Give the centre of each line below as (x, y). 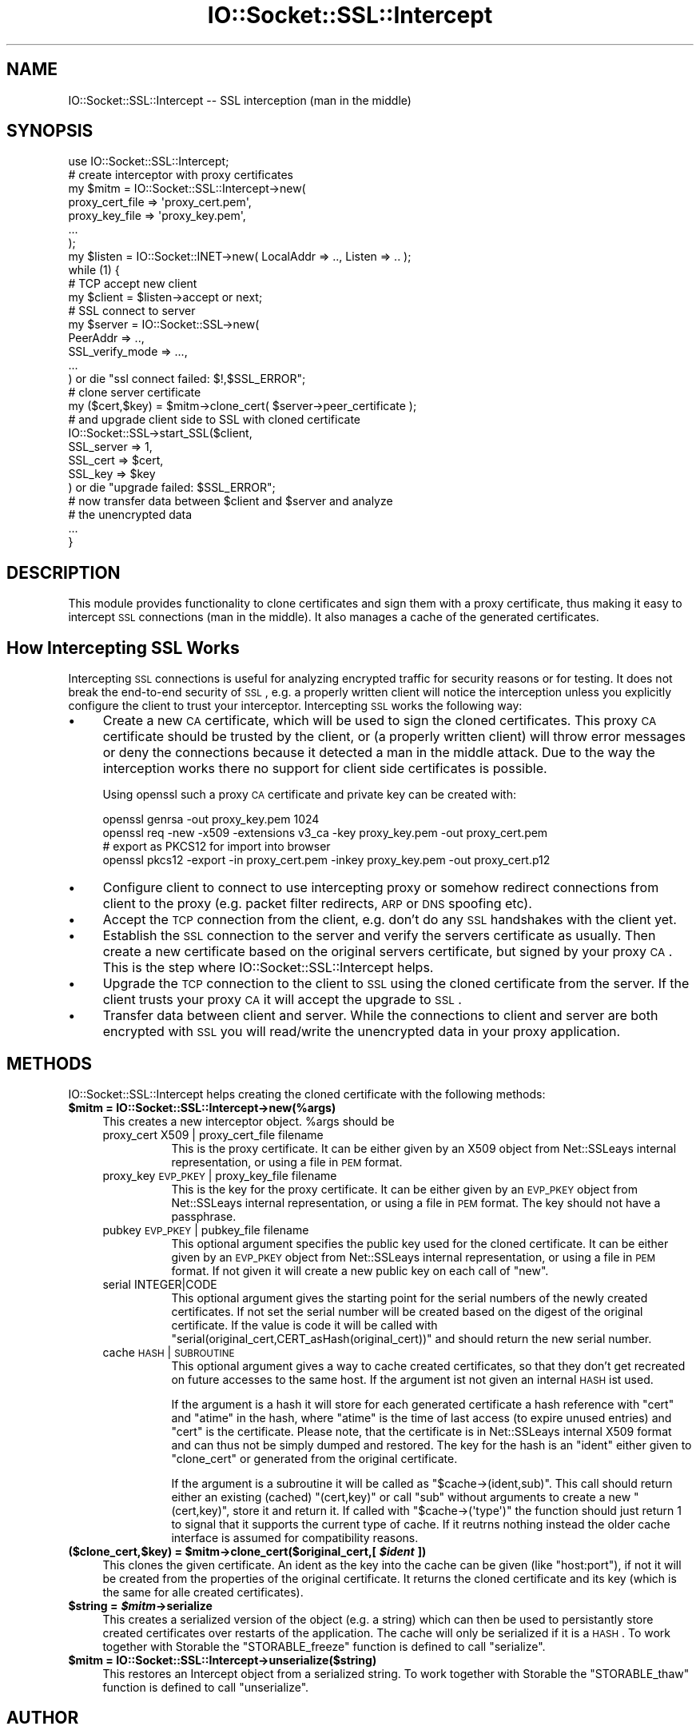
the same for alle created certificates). (203, 1592)
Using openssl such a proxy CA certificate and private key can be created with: (309, 795)
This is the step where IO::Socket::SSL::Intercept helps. (268, 968)
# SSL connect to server (132, 311)
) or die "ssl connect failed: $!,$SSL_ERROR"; (187, 379)
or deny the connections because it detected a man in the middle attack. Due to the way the (379, 753)
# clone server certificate (135, 393)
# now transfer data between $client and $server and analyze (231, 501)
